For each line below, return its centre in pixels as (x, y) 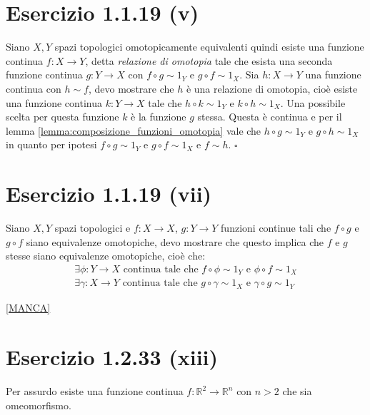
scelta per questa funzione (62, 117)
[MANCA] (28, 308)
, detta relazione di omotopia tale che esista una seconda (209, 60)
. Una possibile (313, 102)
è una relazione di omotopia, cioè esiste (272, 88)
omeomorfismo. (39, 405)
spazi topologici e (92, 227)
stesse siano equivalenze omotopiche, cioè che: (106, 256)
